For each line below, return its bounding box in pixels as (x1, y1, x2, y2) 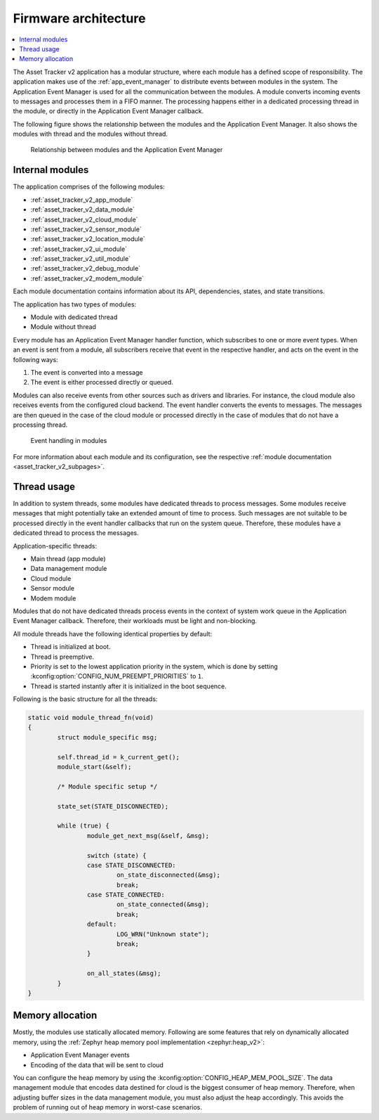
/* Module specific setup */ (57, 783, 158, 790)
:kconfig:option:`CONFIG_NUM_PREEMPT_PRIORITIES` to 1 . (30, 672, 204, 681)
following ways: (13, 355, 59, 363)
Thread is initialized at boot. (30, 643, 111, 651)
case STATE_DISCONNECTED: (86, 861, 176, 869)
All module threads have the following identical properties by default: (13, 629, 213, 638)
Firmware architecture (13, 11, 146, 26)
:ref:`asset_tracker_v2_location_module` (30, 235, 145, 243)
